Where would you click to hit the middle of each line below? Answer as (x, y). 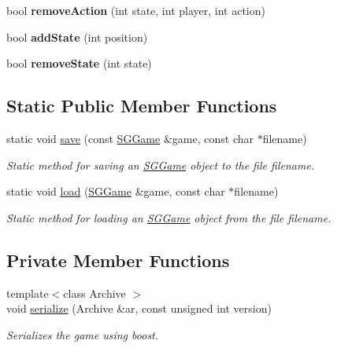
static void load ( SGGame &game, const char (116, 191)
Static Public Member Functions (142, 106)
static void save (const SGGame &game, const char (130, 138)
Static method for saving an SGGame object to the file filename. (161, 165)
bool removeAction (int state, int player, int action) (136, 10)
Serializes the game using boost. (83, 334)
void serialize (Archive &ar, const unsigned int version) (139, 308)
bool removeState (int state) (79, 63)
